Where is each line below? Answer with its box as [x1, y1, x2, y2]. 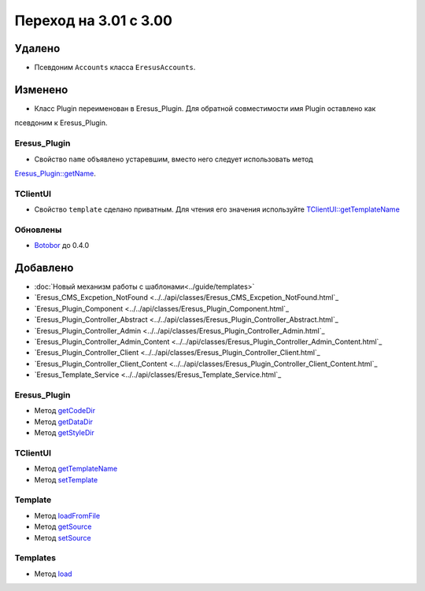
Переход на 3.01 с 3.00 [14, 12, 173, 29]
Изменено [14, 83, 68, 96]
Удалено [14, 42, 61, 55]
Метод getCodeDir [34, 406, 96, 416]
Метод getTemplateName [34, 464, 118, 474]
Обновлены [14, 224, 62, 235]
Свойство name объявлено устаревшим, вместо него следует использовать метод [34, 154, 314, 164]
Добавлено [14, 260, 74, 275]
